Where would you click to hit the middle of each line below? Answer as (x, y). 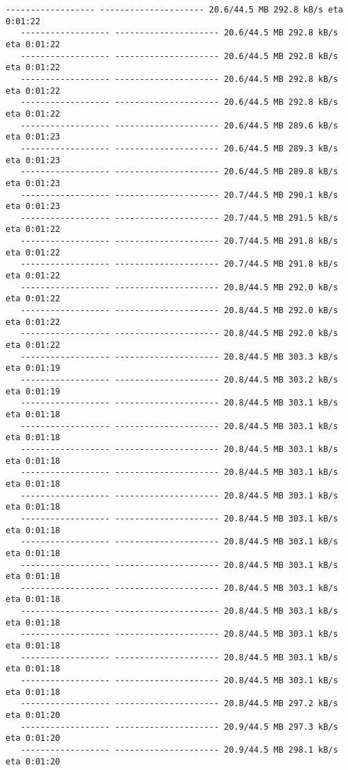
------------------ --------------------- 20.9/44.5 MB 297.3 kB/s (179, 727)
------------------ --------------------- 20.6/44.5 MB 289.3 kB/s (179, 148)
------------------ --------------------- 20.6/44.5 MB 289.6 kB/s (179, 125)
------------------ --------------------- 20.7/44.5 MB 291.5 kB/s (179, 218)
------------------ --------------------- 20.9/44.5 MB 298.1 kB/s (179, 750)
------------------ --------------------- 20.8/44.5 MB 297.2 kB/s (179, 704)
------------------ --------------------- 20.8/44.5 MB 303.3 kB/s (179, 357)
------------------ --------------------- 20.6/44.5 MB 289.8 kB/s (179, 172)
